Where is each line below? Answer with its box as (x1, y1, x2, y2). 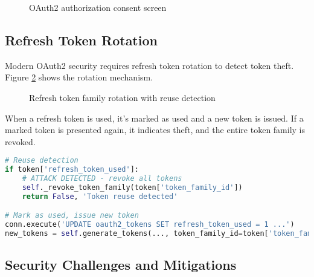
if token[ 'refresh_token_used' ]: (5, 165, 139, 174)
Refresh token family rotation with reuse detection (29, 91, 216, 103)
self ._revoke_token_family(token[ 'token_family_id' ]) (22, 183, 243, 192)
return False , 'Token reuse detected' (22, 192, 178, 201)
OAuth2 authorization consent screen (29, 1, 167, 13)
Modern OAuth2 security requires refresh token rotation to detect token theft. (5, 59, 294, 71)
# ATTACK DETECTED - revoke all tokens (22, 174, 182, 183)
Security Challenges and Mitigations (5, 255, 237, 274)
